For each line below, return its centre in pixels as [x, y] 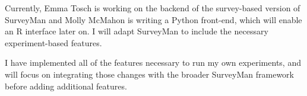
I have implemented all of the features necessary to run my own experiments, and [153, 63]
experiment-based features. [53, 42]
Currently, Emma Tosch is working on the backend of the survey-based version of [153, 8]
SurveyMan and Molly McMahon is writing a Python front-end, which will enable [153, 19]
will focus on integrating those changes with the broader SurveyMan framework [149, 74]
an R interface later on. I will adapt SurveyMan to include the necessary [137, 31]
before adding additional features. [66, 86]
